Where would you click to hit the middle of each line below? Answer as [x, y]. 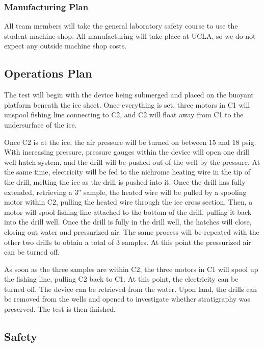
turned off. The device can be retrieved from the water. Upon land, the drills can [131, 289]
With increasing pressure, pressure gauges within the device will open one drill [127, 152]
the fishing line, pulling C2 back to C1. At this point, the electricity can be [121, 279]
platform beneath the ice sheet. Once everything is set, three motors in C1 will [127, 104]
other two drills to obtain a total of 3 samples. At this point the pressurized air [128, 242]
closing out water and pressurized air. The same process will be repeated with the [132, 231]
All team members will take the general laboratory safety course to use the [121, 26]
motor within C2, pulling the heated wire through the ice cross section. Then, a [128, 202]
